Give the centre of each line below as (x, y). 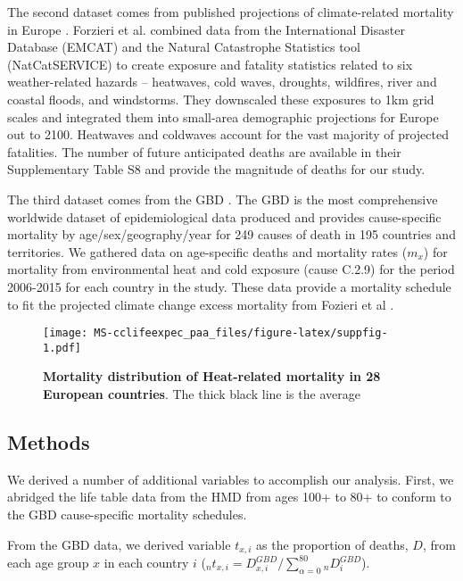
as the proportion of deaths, (332, 544)
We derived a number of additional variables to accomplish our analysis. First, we (231, 479)
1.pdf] (62, 348)
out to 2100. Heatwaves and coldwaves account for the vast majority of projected (228, 134)
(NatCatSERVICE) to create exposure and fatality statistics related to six (210, 64)
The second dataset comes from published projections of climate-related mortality (231, 12)
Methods (49, 441)
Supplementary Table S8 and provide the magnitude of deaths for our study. (216, 169)
